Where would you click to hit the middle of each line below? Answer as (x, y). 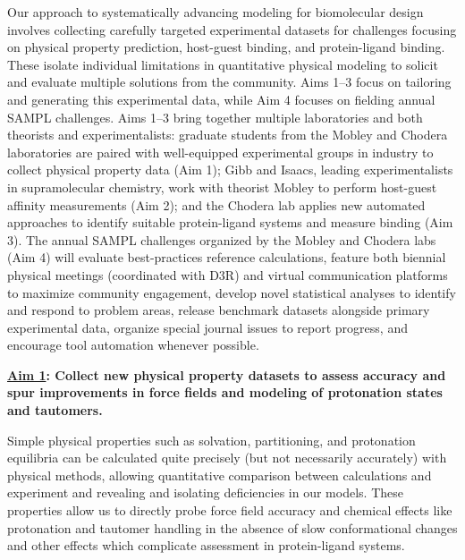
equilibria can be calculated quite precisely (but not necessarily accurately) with (227, 458)
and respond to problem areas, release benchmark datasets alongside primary (219, 310)
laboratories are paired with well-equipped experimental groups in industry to (220, 152)
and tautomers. (55, 410)
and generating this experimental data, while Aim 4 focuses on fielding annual (221, 99)
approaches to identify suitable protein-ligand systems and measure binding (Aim (230, 222)
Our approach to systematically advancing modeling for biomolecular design (216, 12)
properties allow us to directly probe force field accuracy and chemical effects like (230, 510)
